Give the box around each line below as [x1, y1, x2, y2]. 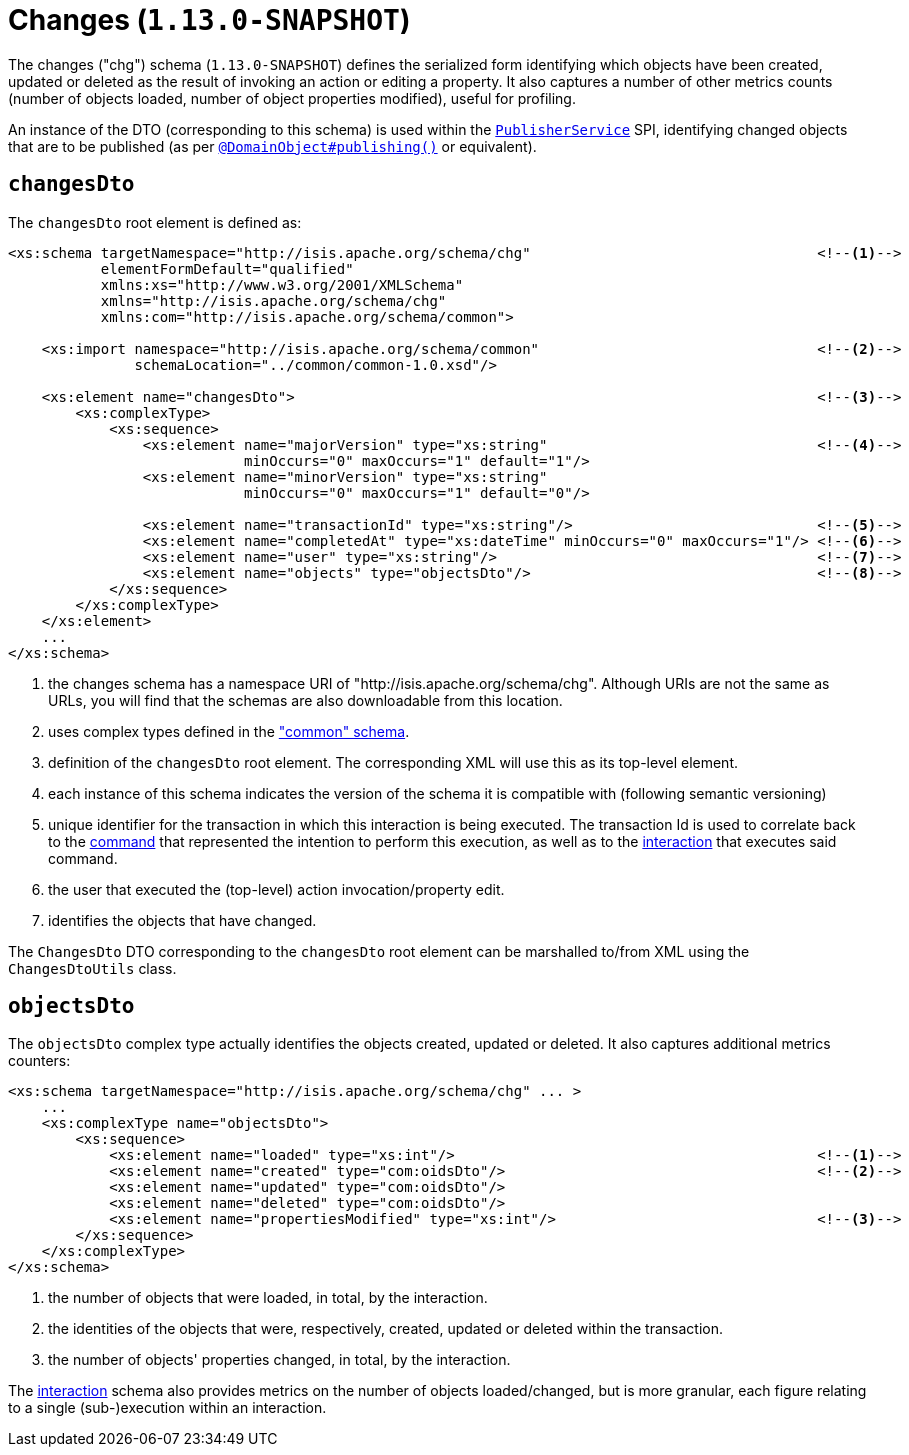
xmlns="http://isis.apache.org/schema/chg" [100, 292, 447, 309]
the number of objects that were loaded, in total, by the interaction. [48, 1289, 488, 1307]
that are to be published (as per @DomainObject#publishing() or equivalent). [8, 137, 537, 155]
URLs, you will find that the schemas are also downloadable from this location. [48, 691, 563, 709]
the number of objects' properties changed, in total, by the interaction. [48, 1351, 511, 1369]
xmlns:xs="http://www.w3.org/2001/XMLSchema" [100, 276, 464, 293]
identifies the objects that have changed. [48, 911, 317, 929]
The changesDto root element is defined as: [8, 213, 302, 231]
